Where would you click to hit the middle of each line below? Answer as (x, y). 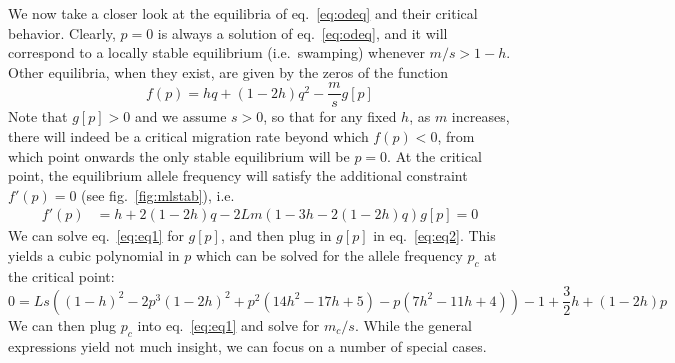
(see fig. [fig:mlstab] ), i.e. (158, 194)
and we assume (180, 116)
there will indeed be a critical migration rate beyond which (188, 136)
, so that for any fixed (330, 116)
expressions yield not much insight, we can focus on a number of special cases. (247, 345)
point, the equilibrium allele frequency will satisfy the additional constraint (238, 175)
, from (456, 136)
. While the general (413, 324)
